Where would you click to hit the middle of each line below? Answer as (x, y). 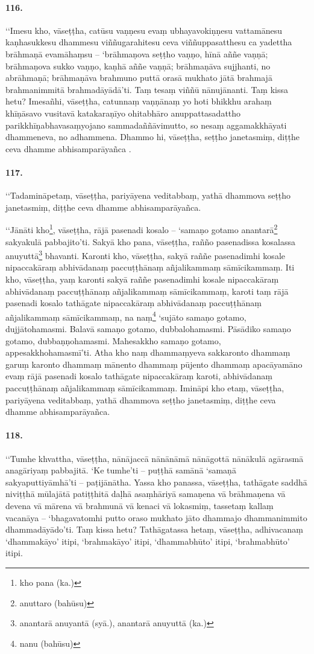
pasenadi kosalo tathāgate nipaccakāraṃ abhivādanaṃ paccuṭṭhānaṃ (133, 303)
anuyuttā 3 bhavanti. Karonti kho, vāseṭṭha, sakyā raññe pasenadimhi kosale (145, 255)
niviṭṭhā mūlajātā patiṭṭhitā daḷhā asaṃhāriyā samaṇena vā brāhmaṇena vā (146, 494)
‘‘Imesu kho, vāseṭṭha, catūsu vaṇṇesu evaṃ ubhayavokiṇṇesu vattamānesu (144, 30)
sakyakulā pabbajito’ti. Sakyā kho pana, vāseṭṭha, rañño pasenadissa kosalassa (150, 241)
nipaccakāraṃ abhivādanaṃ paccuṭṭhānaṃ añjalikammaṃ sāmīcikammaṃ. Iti (150, 267)
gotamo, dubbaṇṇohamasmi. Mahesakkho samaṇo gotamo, (113, 340)
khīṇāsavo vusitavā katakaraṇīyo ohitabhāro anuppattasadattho (123, 113)
